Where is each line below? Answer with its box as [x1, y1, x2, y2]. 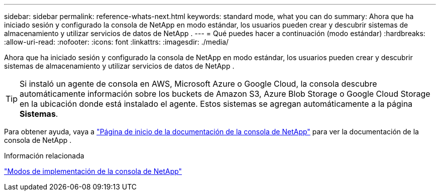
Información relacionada [4, 151, 84, 160]
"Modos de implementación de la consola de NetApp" [4, 167, 182, 175]
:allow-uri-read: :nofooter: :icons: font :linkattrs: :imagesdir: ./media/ [4, 38, 229, 46]
